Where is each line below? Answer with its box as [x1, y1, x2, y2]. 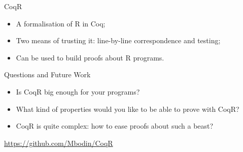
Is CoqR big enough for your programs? [16, 86, 140, 97]
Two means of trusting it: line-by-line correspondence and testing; [16, 35, 221, 46]
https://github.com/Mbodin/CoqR [4, 137, 113, 148]
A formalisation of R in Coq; [16, 18, 106, 28]
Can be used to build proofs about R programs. [16, 52, 164, 63]
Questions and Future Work [4, 69, 91, 80]
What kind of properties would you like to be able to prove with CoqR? [16, 103, 239, 114]
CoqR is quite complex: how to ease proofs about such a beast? [16, 120, 214, 131]
